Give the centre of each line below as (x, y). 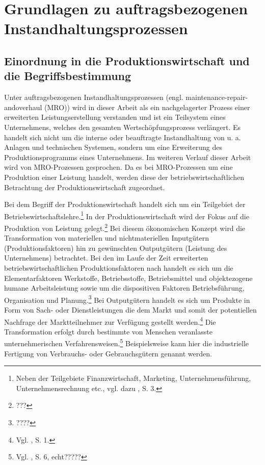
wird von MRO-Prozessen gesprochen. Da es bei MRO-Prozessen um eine (118, 167)
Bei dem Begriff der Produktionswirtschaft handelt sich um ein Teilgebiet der (125, 204)
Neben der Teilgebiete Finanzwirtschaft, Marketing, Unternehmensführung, (134, 378)
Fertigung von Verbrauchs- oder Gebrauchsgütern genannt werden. (108, 353)
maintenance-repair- (217, 97)
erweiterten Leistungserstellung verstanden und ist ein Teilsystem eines (115, 117)
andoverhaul (23, 107)
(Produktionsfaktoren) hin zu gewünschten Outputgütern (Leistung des (116, 248)
